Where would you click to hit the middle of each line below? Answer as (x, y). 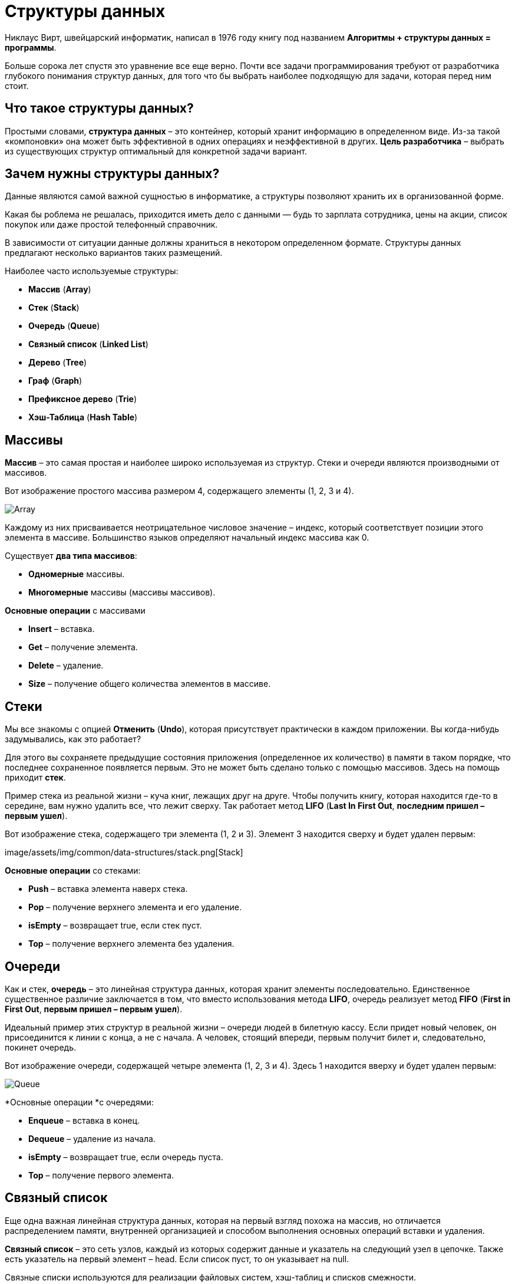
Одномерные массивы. (77, 574)
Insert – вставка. (62, 629)
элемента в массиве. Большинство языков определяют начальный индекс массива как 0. (187, 538)
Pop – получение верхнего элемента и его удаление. (135, 907)
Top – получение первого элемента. (101, 1175)
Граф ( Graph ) (55, 381)
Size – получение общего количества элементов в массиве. (150, 684)
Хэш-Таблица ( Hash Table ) (83, 417)
